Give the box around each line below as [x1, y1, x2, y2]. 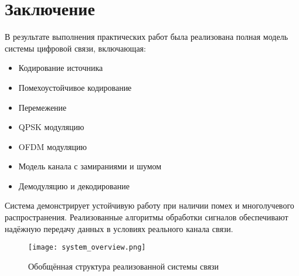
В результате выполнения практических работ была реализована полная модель [5, 30, 288, 43]
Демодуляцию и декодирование [18, 179, 130, 192]
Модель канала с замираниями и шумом [18, 160, 162, 172]
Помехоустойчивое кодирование [18, 81, 132, 93]
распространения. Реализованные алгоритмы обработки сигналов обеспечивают [5, 211, 288, 223]
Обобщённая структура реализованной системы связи [28, 260, 219, 272]
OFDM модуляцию [18, 140, 87, 152]
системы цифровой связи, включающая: [5, 42, 146, 54]
